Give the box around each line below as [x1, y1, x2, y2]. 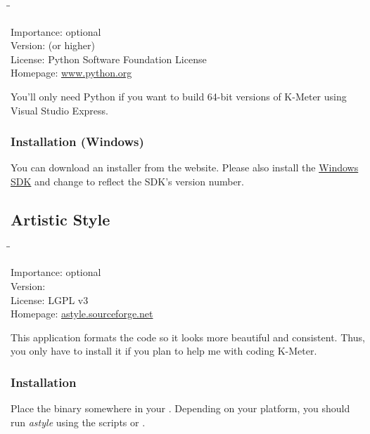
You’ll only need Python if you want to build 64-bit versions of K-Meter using [11, 88, 347, 103]
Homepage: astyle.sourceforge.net [11, 306, 153, 321]
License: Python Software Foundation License [11, 51, 207, 66]
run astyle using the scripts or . [11, 414, 146, 429]
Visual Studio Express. [11, 103, 108, 117]
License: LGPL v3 [11, 292, 89, 307]
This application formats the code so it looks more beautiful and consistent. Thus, [11, 329, 365, 344]
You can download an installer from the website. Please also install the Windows [11, 160, 359, 175]
